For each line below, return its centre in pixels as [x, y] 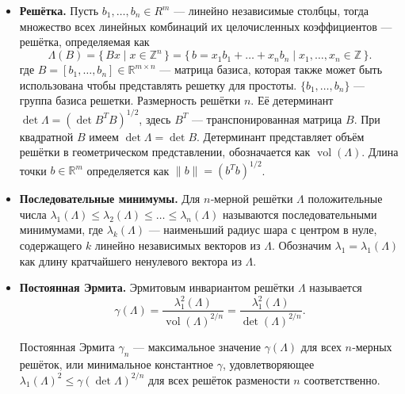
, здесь [155, 119]
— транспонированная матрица [267, 119]
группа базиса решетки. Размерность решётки [130, 100]
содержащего [51, 245]
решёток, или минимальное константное [117, 363]
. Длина [380, 152]
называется [336, 287]
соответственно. [342, 379]
